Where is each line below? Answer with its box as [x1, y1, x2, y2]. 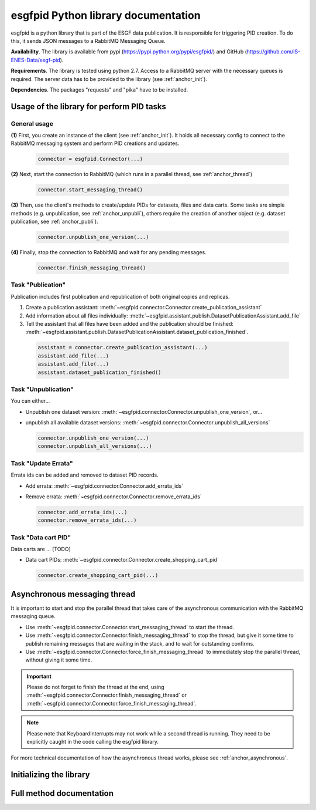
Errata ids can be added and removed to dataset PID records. [11, 471, 159, 478]
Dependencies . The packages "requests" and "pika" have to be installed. [11, 86, 188, 93]
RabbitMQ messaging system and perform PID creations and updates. [11, 140, 180, 147]
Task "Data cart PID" [11, 533, 71, 541]
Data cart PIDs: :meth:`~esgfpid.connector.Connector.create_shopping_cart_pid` [25, 556, 219, 563]
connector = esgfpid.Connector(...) [37, 156, 143, 163]
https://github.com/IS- [246, 48, 301, 55]
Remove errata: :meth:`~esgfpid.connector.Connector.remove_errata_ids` [25, 493, 202, 500]
